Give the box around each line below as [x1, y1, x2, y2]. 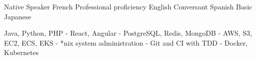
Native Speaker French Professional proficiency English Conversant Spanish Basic [4, 1, 253, 11]
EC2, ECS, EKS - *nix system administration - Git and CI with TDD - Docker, [4, 37, 248, 48]
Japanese [4, 11, 31, 21]
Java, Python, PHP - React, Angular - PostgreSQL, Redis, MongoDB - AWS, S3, [4, 28, 252, 38]
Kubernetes [4, 47, 39, 58]
